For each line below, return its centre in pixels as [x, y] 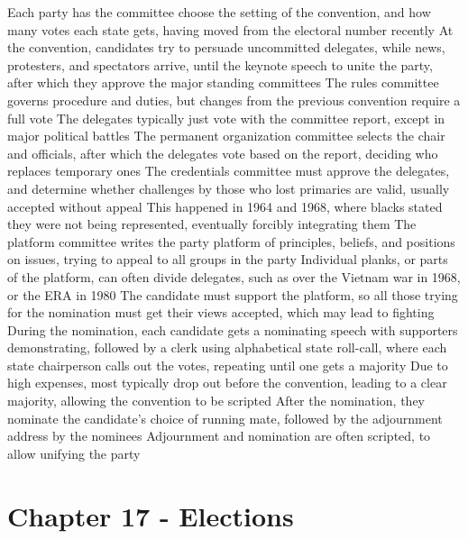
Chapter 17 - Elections [151, 515]
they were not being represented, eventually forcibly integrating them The [212, 224]
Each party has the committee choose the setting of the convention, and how [219, 12]
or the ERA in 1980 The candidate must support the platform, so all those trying [233, 294]
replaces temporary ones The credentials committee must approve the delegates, [229, 171]
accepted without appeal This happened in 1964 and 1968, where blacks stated [225, 206]
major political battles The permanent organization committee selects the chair [226, 136]
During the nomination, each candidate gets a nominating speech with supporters [233, 329]
